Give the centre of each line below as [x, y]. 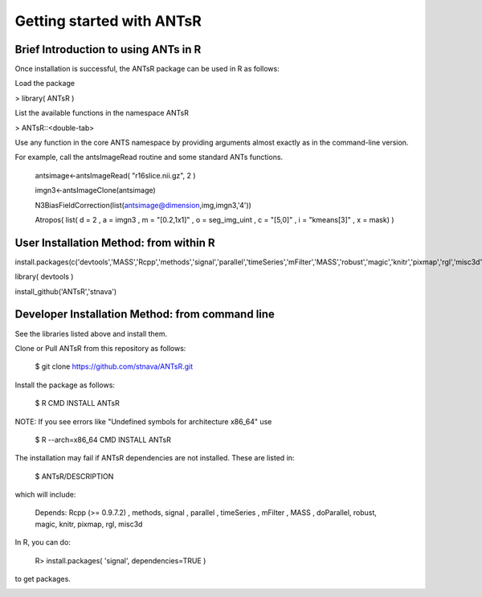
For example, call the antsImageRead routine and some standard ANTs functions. [149, 157]
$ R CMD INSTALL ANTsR [77, 403]
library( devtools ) [44, 276]
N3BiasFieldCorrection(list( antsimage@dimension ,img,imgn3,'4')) [143, 205]
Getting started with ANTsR [108, 21]
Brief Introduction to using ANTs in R [108, 49]
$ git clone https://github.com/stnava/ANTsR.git [114, 366]
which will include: [45, 495]
